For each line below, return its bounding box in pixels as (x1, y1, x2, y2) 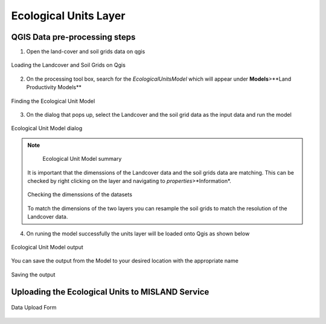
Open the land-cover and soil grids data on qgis (26, 48, 145, 55)
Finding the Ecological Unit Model (11, 97, 95, 105)
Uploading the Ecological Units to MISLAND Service (11, 287, 209, 297)
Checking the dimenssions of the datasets (27, 191, 133, 198)
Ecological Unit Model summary (42, 155, 122, 163)
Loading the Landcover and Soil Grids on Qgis (11, 61, 126, 69)
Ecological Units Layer (11, 9, 126, 22)
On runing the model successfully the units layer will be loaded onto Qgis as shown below (26, 229, 250, 237)
